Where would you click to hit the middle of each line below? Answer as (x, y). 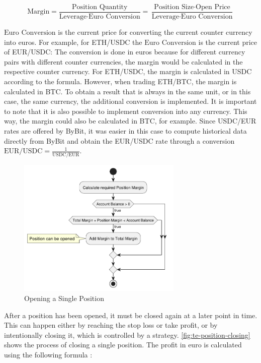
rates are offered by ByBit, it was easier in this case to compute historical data (125, 131)
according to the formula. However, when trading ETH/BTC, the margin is (120, 81)
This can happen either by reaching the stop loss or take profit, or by (111, 325)
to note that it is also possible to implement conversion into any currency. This (126, 111)
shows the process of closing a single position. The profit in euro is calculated (123, 345)
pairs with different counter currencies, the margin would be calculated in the (123, 61)
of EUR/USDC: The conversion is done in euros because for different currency (125, 52)
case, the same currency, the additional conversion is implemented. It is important (130, 101)
